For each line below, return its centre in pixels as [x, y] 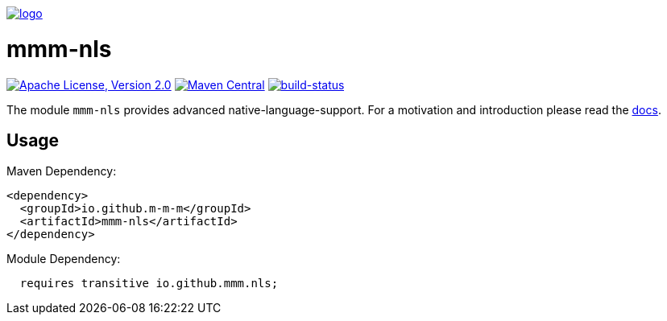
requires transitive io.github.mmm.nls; [149, 284]
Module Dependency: [64, 259]
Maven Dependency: [62, 171]
